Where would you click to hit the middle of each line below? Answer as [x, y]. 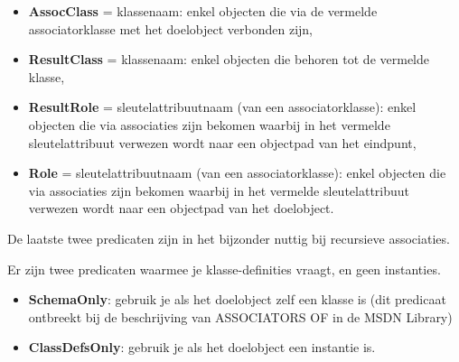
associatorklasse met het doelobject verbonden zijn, [171, 28]
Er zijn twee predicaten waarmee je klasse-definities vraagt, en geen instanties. [224, 269]
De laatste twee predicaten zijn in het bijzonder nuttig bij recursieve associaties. [229, 238]
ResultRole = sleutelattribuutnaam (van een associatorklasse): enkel [222, 107]
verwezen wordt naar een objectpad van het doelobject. [181, 208]
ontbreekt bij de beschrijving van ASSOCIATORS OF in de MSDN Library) [240, 316]
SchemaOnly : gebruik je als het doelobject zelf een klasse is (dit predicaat [237, 299]
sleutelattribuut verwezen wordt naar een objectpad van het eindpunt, [222, 142]
